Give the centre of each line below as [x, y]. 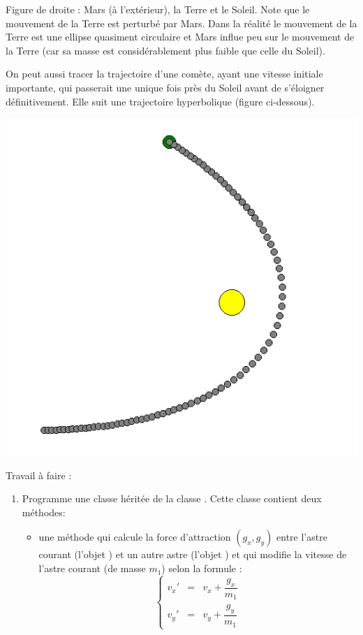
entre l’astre [302, 537]
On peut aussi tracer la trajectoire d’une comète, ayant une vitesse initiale [164, 74]
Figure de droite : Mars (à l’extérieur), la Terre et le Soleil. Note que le [158, 9]
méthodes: [44, 512]
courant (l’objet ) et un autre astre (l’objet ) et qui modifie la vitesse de [193, 554]
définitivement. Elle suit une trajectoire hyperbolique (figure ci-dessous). [160, 101]
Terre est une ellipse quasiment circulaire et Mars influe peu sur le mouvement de [180, 37]
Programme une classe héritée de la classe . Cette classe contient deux [172, 498]
